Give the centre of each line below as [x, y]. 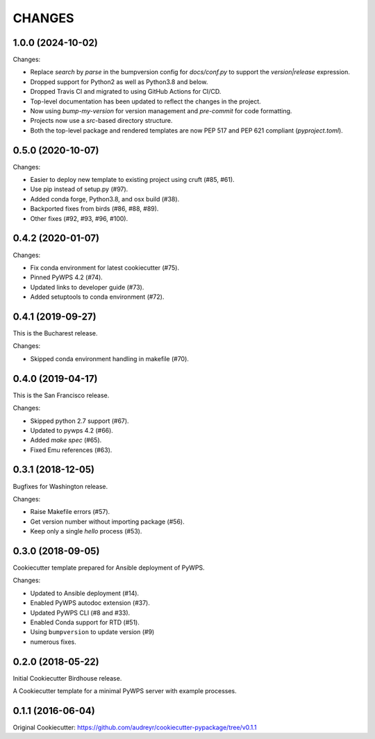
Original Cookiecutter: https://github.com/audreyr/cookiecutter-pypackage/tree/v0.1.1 [135, 727]
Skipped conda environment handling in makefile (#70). [109, 358]
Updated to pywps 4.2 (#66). [72, 430]
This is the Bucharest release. [55, 333]
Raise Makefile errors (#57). [70, 512]
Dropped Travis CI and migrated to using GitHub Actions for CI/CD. [126, 92]
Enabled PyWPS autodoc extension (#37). [90, 603]
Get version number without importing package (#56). [107, 522]
